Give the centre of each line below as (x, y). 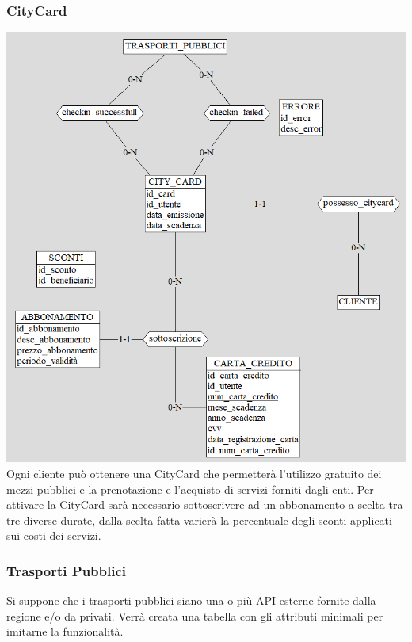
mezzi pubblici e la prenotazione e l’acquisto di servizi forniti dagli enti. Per (190, 489)
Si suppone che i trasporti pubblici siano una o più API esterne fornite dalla (191, 600)
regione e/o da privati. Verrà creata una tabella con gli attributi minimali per (195, 615)
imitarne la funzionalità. (65, 631)
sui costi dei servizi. (54, 535)
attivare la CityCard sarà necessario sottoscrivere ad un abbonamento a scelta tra (205, 504)
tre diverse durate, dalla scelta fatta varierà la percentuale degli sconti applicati (199, 520)
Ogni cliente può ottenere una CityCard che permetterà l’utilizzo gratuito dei (194, 473)
